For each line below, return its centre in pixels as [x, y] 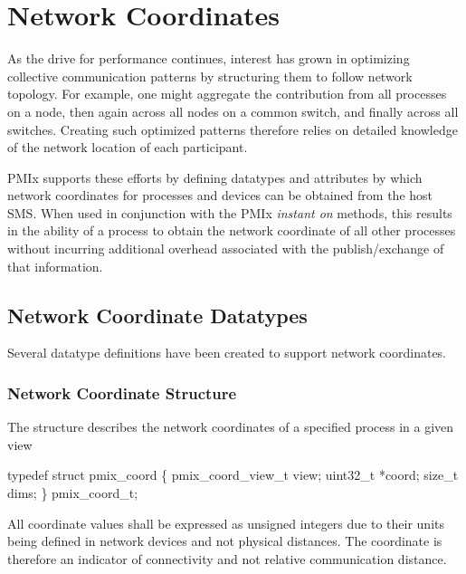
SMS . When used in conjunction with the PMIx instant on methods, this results [230, 212]
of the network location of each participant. [128, 147]
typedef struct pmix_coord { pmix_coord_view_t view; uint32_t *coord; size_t [233, 475]
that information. [55, 266]
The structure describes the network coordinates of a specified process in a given [231, 427]
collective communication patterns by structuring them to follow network [210, 76]
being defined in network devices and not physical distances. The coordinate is [225, 541]
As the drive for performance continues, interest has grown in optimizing [209, 58]
